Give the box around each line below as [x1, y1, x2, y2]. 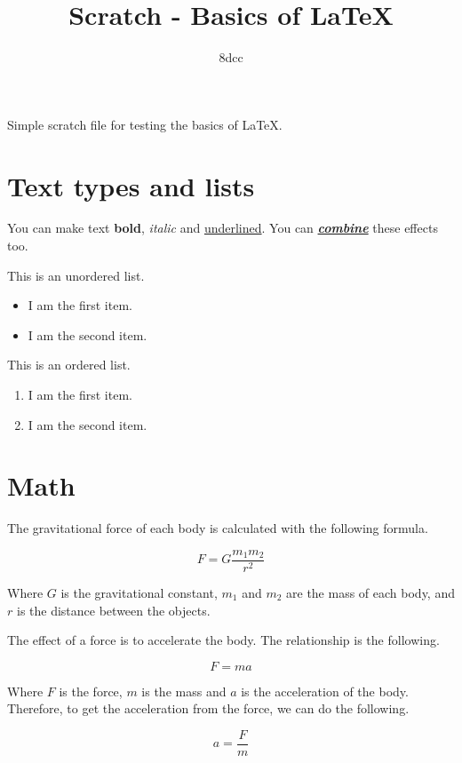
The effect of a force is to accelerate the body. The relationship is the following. [7, 631, 440, 649]
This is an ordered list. [7, 355, 131, 374]
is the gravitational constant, [60, 583, 218, 601]
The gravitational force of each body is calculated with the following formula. [7, 519, 428, 537]
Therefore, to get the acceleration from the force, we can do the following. [7, 699, 410, 718]
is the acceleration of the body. [241, 681, 409, 700]
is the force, [59, 681, 123, 700]
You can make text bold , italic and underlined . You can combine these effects [7, 219, 438, 237]
